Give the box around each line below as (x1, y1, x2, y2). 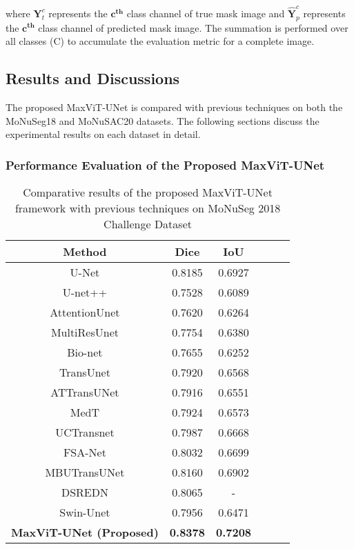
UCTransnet (55, 423, 115, 440)
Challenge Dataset (104, 215, 192, 232)
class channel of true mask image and (126, 6, 285, 20)
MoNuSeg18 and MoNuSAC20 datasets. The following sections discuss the (6, 113, 319, 128)
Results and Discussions (6, 68, 180, 89)
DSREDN (61, 483, 108, 500)
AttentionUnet (50, 303, 120, 320)
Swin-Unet (59, 503, 110, 520)
